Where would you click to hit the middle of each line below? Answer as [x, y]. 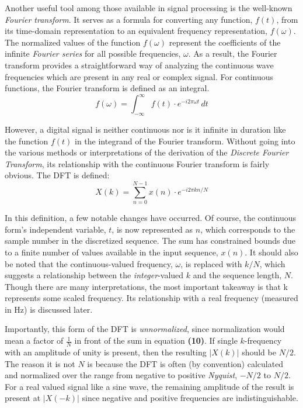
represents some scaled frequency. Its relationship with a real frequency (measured [151, 298]
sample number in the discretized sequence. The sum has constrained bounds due [150, 241]
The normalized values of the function [73, 42]
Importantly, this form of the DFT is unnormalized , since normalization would [145, 329]
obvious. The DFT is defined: [57, 175]
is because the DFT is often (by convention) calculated [185, 363]
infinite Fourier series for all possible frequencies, [93, 53]
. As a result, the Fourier [233, 53]
